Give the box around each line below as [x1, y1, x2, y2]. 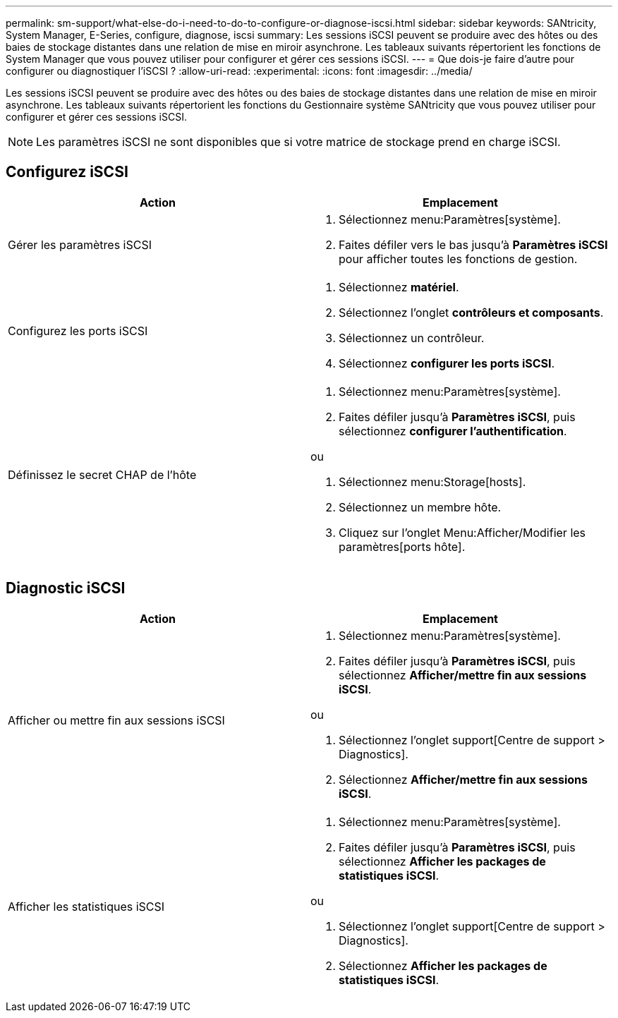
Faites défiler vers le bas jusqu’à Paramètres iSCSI [339, 237, 608, 252]
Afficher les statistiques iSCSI [8, 899, 165, 914]
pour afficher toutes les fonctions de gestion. [339, 251, 578, 266]
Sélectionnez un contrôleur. [339, 330, 485, 345]
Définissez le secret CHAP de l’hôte [8, 467, 197, 482]
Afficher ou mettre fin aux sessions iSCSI [8, 713, 225, 727]
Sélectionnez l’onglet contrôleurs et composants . [339, 305, 604, 320]
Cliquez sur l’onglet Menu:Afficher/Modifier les [339, 525, 586, 540]
